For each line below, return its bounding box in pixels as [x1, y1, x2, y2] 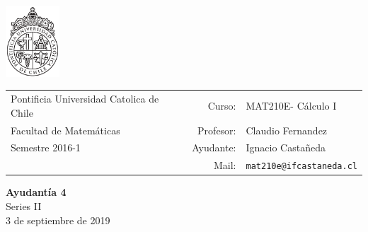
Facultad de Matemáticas [11, 122, 120, 137]
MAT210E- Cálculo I [246, 98, 337, 112]
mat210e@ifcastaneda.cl [246, 161, 357, 172]
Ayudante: [192, 140, 236, 155]
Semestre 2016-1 [11, 140, 81, 155]
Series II [6, 199, 42, 214]
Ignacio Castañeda [246, 140, 326, 155]
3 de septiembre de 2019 [6, 212, 110, 227]
